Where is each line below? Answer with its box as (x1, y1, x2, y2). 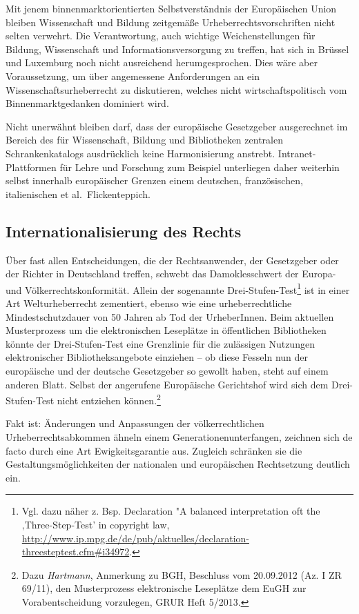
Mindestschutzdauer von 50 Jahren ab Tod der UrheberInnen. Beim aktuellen (6, 309, 334, 324)
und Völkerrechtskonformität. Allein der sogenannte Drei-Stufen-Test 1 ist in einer (6, 280, 350, 297)
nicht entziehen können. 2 (57, 391, 161, 407)
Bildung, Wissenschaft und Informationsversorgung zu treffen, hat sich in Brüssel (6, 41, 349, 56)
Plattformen (6, 159, 57, 174)
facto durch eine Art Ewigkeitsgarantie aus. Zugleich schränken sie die (6, 443, 302, 457)
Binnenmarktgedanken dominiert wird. (6, 96, 169, 110)
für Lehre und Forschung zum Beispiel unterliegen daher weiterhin (59, 159, 340, 174)
